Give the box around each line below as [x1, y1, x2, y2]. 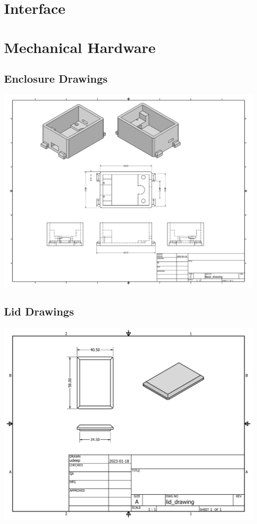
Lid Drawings [4, 304, 74, 319]
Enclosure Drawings [4, 71, 108, 86]
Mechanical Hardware [4, 37, 156, 57]
